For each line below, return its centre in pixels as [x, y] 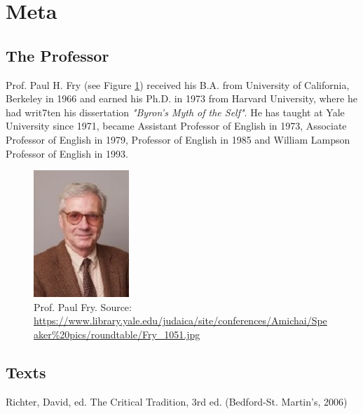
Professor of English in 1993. [67, 153]
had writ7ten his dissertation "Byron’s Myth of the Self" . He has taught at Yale [175, 112]
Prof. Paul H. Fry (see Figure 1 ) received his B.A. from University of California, [178, 84]
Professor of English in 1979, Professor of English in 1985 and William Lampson [178, 139]
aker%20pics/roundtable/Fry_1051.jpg [117, 334]
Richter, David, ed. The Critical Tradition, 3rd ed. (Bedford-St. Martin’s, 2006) [177, 401]
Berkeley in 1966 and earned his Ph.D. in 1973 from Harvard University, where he [181, 98]
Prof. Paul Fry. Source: [83, 306]
